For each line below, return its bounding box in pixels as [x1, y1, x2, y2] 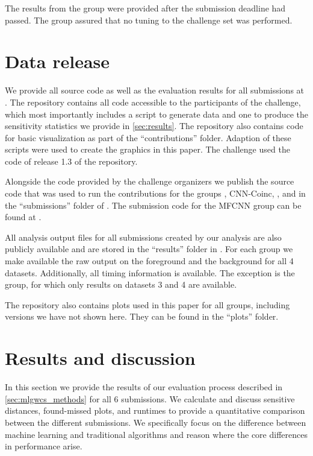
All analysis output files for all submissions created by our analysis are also [5, 230, 282, 243]
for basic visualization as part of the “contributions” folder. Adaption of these [5, 131, 291, 144]
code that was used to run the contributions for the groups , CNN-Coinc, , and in [5, 187, 306, 200]
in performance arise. [5, 440, 82, 452]
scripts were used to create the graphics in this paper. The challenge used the [5, 143, 290, 156]
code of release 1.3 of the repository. [5, 154, 138, 167]
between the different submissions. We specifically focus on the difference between [5, 416, 306, 428]
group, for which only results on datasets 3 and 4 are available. [5, 278, 237, 291]
